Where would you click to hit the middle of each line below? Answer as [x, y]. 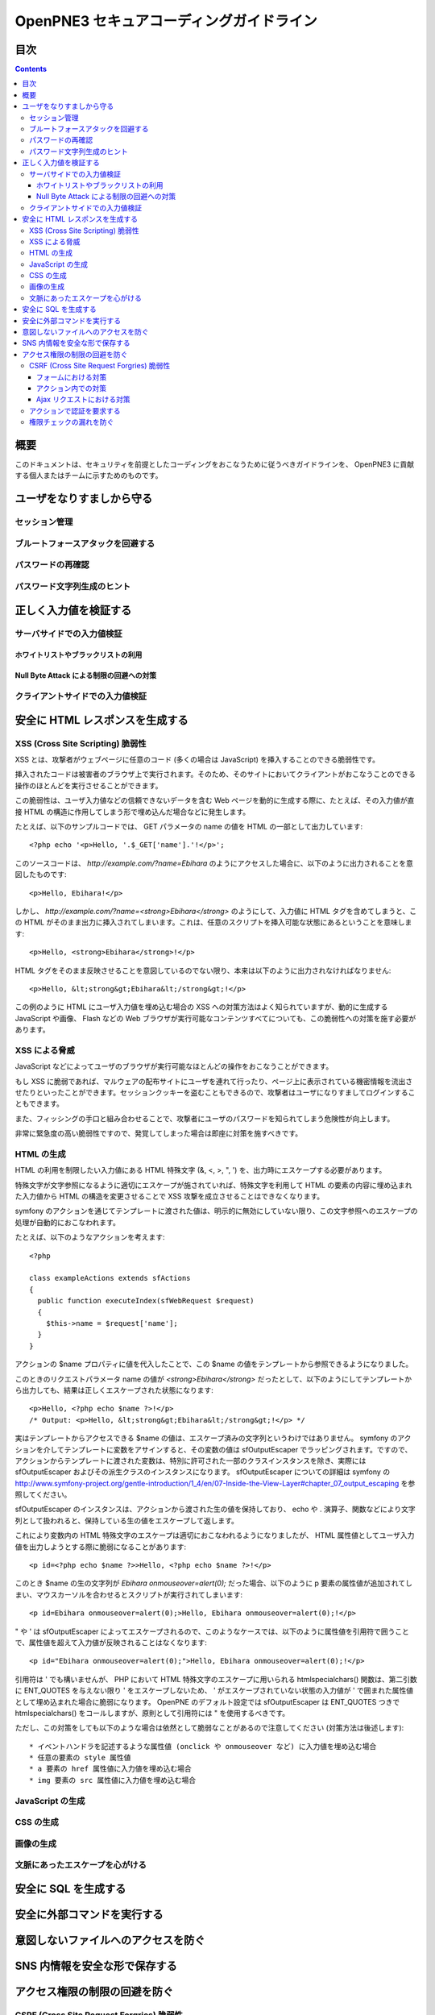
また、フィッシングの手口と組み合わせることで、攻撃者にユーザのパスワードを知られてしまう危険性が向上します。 [205, 1118]
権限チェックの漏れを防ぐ [72, 422]
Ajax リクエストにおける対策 [83, 400]
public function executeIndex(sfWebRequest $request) [146, 1301]
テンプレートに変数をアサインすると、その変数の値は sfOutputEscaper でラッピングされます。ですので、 [238, 1449]
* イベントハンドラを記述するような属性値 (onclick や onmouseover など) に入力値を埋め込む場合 [203, 1746]
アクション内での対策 [72, 388]
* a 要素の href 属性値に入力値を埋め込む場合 [111, 1769]
